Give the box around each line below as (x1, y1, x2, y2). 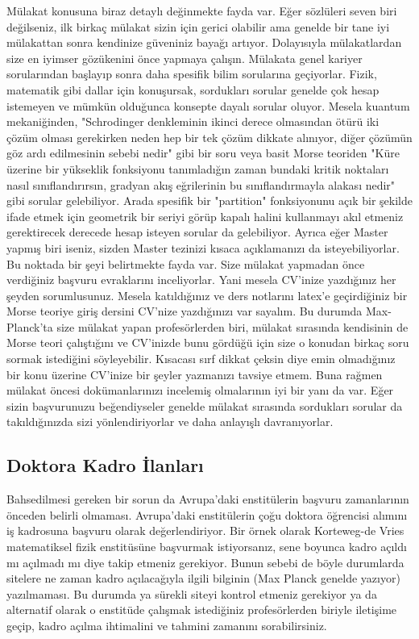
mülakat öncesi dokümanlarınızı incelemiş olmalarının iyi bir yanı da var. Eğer (6, 382, 394, 399)
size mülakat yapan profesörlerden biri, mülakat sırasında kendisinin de (56, 318, 409, 335)
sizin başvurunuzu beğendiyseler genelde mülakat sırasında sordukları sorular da (6, 397, 403, 414)
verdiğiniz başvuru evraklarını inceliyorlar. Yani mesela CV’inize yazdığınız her (6, 271, 396, 288)
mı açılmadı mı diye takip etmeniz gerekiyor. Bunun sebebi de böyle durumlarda (6, 553, 404, 570)
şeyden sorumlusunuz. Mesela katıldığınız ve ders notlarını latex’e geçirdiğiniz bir (6, 286, 408, 303)
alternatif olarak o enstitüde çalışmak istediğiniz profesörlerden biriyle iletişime (6, 601, 397, 618)
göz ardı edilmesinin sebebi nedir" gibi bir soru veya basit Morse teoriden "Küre (6, 144, 400, 161)
